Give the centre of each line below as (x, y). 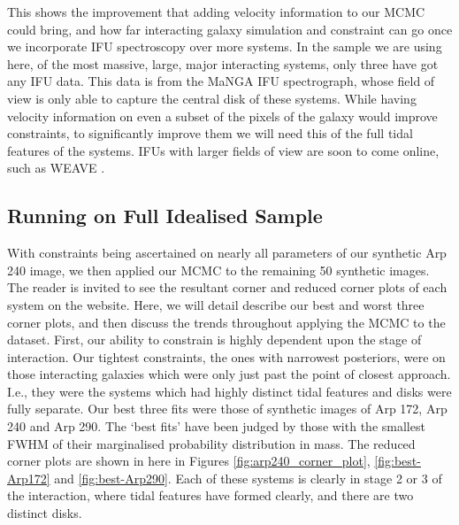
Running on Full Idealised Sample (165, 216)
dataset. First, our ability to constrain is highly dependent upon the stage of (214, 340)
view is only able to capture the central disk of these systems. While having (212, 98)
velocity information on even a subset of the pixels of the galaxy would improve (222, 116)
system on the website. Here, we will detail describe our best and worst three (216, 304)
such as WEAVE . (56, 168)
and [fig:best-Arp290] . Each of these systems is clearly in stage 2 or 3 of (248, 478)
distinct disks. (45, 513)
